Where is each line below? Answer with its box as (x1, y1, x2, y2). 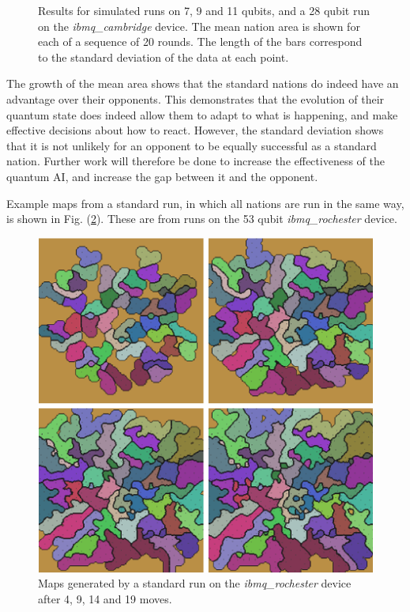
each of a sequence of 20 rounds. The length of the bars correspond (38, 33, 363, 50)
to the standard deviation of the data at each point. (38, 48, 289, 65)
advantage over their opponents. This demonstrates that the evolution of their (6, 90, 385, 107)
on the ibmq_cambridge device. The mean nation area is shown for (38, 17, 360, 34)
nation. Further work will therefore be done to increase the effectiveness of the (6, 153, 385, 169)
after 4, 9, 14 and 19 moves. (38, 590, 172, 606)
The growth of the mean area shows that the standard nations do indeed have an (6, 75, 399, 92)
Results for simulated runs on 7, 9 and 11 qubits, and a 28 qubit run (38, 2, 370, 18)
